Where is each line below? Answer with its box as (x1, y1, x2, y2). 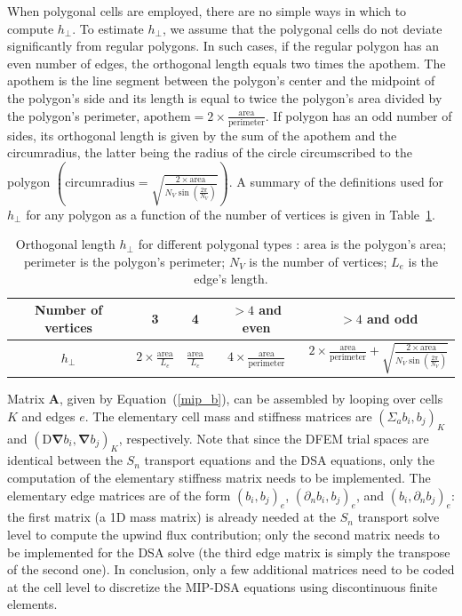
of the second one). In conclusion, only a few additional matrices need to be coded (7, 560, 455, 579)
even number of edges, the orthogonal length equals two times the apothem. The (7, 53, 446, 72)
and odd (367, 308, 418, 327)
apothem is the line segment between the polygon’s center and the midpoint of (7, 71, 435, 90)
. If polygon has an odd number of (265, 106, 452, 124)
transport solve (357, 508, 440, 526)
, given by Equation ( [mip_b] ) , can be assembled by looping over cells (59, 389, 443, 408)
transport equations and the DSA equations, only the (144, 451, 434, 469)
